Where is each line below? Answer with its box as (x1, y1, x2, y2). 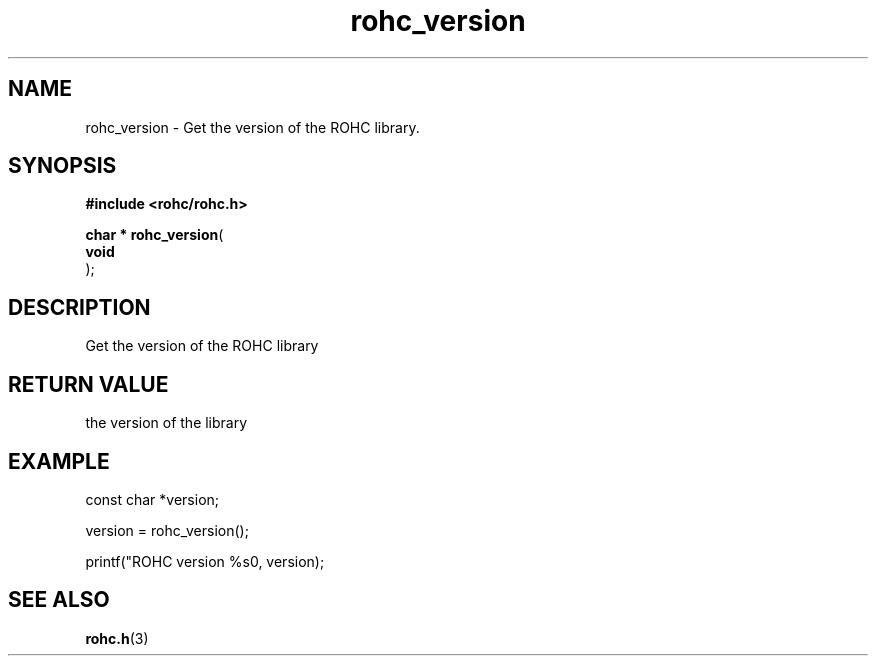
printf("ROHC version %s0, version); (85, 552, 325, 570)
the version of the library (85, 414, 248, 432)
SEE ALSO (8, 587, 110, 613)
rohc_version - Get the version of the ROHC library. (85, 118, 420, 136)
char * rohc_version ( (85, 226, 224, 244)
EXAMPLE (8, 448, 110, 474)
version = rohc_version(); (85, 521, 249, 539)
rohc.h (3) (85, 629, 149, 647)
